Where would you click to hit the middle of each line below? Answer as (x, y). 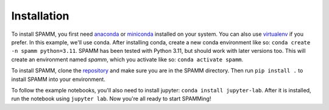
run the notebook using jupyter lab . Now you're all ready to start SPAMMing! (111, 99)
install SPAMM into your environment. (58, 79)
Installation (40, 16)
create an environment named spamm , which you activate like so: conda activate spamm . (127, 59)
